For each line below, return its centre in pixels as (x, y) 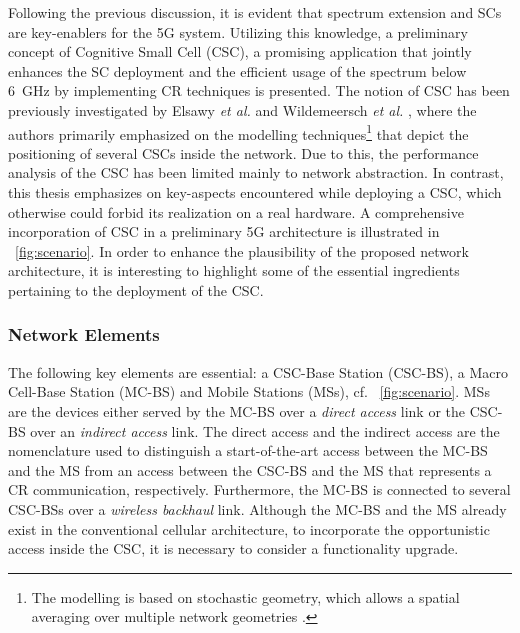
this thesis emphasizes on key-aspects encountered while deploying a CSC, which (255, 192)
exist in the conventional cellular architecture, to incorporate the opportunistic (249, 528)
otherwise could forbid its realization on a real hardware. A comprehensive (236, 211)
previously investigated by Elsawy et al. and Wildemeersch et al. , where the (242, 109)
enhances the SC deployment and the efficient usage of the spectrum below (237, 70)
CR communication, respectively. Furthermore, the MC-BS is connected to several (259, 489)
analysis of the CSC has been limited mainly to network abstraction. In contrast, (256, 172)
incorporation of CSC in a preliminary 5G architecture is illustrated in (224, 231)
